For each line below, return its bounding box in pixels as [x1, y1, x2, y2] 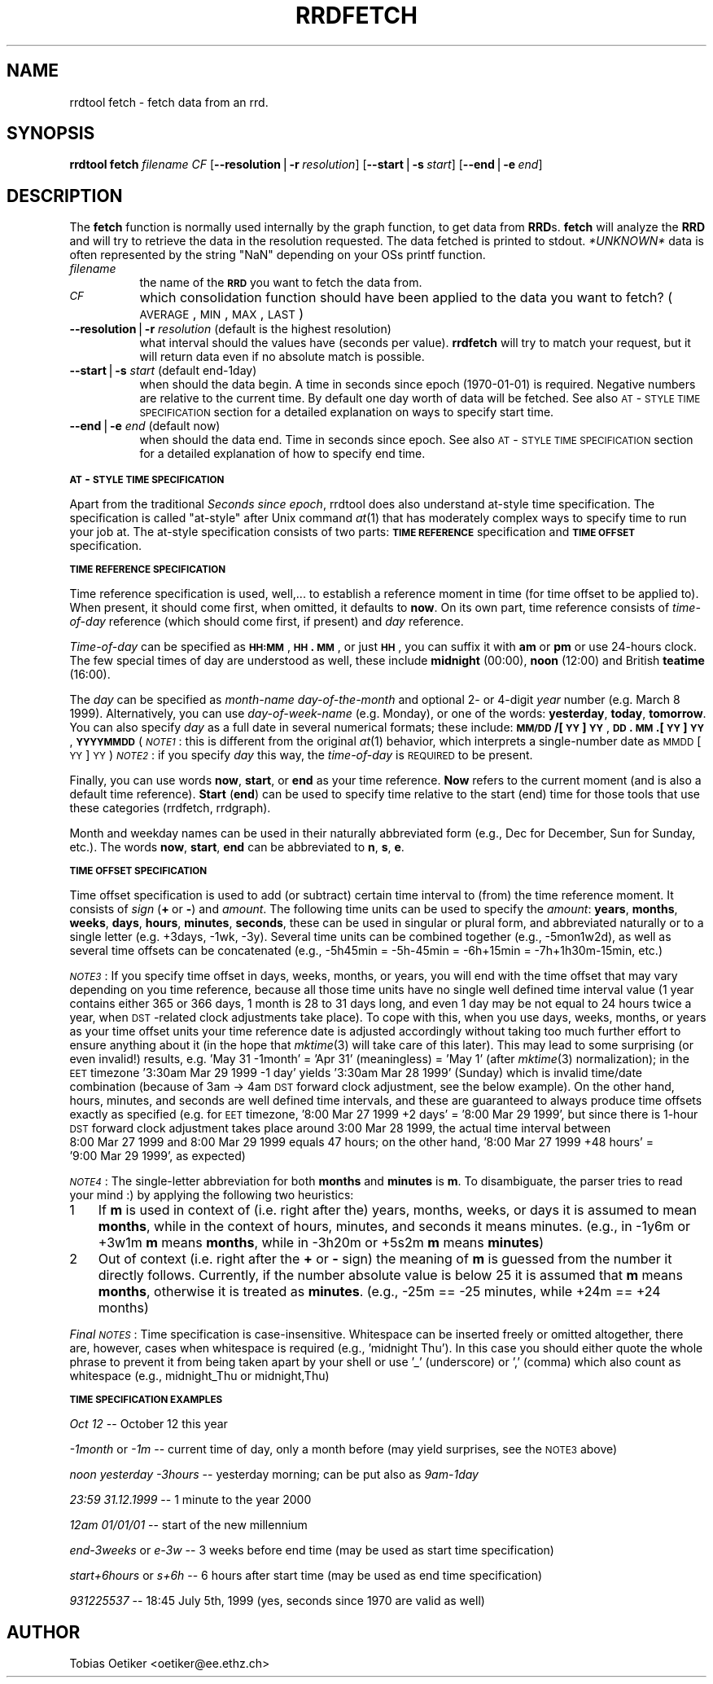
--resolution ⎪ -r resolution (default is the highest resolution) [69, 322, 391, 336]
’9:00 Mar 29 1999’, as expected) [69, 1149, 246, 1163]
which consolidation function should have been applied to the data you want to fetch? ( [139, 289, 673, 306]
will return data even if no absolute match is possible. [139, 350, 425, 364]
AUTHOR [7, 1621, 81, 1642]
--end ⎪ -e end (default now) [69, 419, 221, 433]
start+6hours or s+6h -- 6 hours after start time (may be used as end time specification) [69, 1568, 543, 1583]
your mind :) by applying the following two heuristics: [69, 1188, 354, 1203]
